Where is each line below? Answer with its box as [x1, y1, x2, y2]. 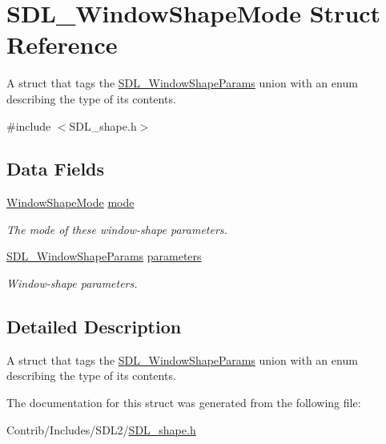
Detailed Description [6, 314, 182, 339]
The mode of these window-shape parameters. [6, 220, 227, 237]
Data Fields [6, 156, 105, 181]
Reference [6, 28, 118, 61]
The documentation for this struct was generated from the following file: [6, 394, 361, 411]
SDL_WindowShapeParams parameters [6, 248, 202, 264]
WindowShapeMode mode [6, 194, 135, 211]
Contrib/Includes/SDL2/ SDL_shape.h [6, 421, 196, 438]
